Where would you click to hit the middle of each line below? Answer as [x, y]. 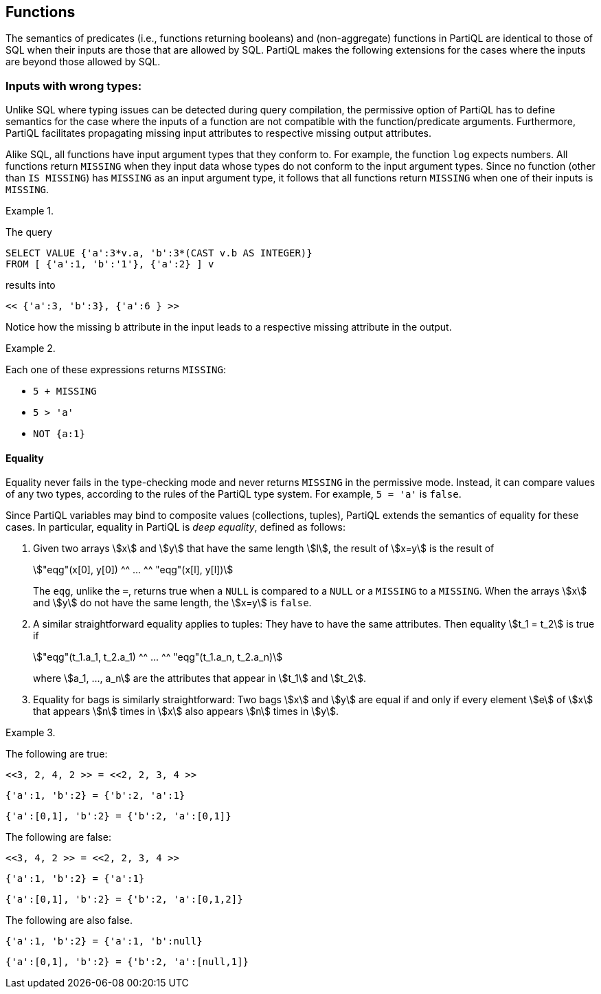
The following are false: [58, 837]
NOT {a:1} [59, 434]
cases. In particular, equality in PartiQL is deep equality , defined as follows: [175, 527]
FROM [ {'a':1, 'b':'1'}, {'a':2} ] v [110, 264]
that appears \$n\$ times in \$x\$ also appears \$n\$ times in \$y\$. [186, 711]
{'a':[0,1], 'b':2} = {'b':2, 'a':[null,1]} [127, 962]
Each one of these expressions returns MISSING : [116, 370]
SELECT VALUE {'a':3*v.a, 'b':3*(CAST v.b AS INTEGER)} [159, 253]
